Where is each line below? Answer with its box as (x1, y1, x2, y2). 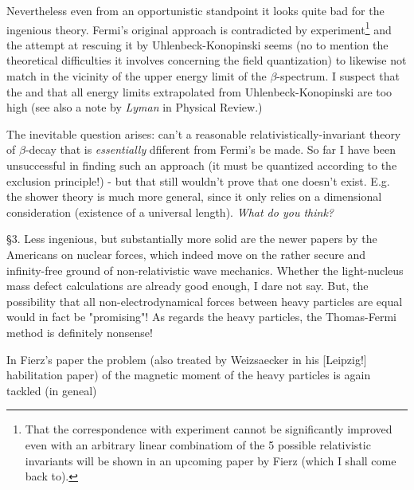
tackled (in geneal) (6, 382, 97, 398)
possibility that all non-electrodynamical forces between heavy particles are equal (6, 292, 403, 309)
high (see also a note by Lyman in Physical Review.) (6, 99, 263, 116)
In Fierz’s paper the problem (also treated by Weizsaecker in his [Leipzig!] (6, 351, 367, 367)
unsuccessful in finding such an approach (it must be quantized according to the (6, 157, 397, 173)
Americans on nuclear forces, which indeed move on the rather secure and (6, 245, 366, 262)
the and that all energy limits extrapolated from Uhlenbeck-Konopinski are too (6, 83, 393, 100)
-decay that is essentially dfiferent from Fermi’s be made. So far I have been (25, 141, 396, 158)
